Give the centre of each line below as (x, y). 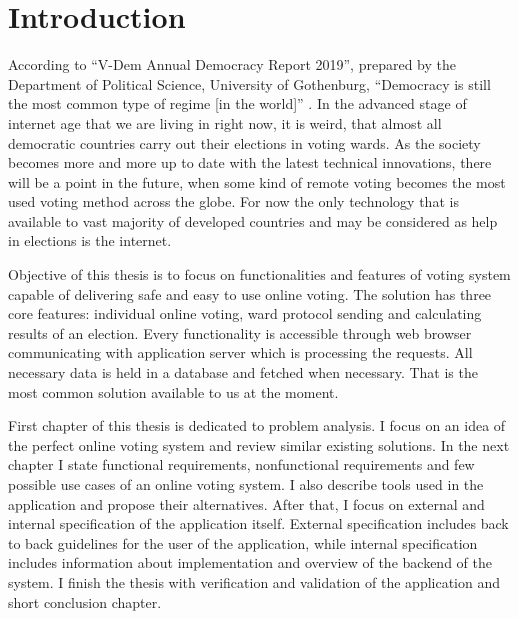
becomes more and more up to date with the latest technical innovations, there (250, 162)
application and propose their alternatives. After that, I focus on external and (246, 503)
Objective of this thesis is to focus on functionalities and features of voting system (259, 274)
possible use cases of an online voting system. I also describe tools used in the (246, 484)
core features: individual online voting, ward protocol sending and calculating (245, 313)
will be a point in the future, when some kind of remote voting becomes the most (257, 181)
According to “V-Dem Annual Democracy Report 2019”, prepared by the (232, 64)
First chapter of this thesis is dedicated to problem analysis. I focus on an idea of (257, 425)
